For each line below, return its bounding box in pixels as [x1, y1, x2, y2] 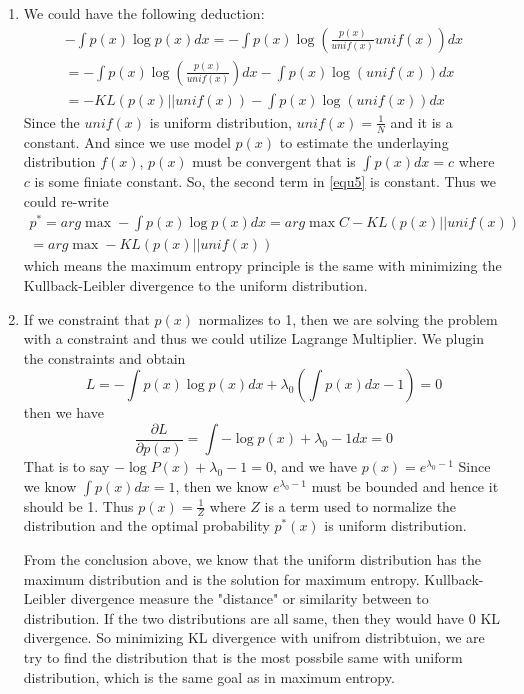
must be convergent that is [192, 151, 356, 172]
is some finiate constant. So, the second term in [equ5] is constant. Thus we [34, 171, 496, 192]
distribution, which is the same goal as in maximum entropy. [23, 666, 395, 687]
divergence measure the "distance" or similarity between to [70, 588, 429, 609]
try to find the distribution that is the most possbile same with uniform [23, 647, 463, 668]
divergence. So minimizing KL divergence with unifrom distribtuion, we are [23, 627, 485, 648]
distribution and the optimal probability [23, 515, 270, 536]
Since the [23, 111, 80, 132]
